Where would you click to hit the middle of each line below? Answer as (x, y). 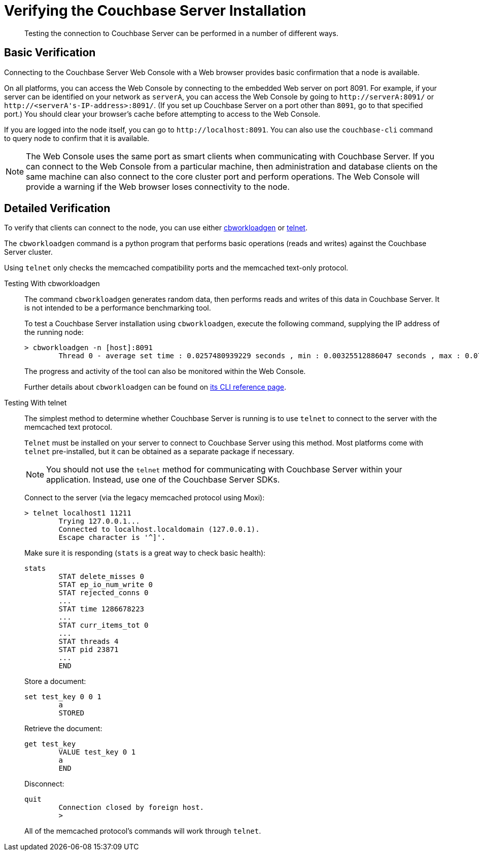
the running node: (54, 332)
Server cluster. (28, 252)
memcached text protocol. (69, 427)
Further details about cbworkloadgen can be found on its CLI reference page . (156, 387)
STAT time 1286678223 (101, 609)
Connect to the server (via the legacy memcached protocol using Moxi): (145, 498)
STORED (72, 713)
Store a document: (55, 681)
